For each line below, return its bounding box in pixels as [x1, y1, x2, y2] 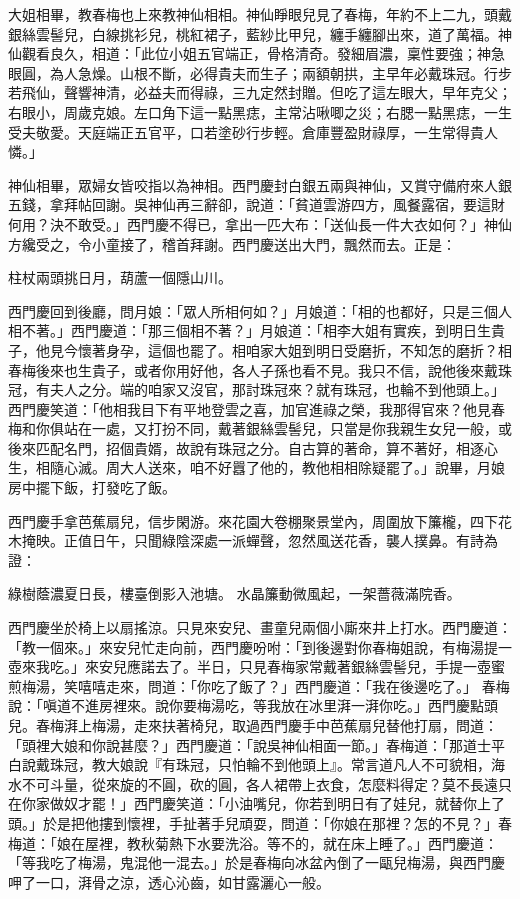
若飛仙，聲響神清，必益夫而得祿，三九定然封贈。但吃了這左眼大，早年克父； [8, 82, 512, 103]
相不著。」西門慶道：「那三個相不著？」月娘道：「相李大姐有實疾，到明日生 [8, 320, 491, 341]
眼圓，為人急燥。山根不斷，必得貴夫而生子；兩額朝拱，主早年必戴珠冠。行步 [8, 62, 512, 83]
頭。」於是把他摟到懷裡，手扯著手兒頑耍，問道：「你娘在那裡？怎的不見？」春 [8, 812, 512, 833]
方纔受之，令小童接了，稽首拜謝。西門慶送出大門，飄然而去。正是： [8, 233, 456, 254]
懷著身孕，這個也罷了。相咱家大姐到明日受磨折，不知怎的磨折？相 [77, 339, 512, 360]
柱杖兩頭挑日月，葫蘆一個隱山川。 [8, 267, 232, 288]
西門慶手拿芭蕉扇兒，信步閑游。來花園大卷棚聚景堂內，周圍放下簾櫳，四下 [8, 510, 498, 531]
